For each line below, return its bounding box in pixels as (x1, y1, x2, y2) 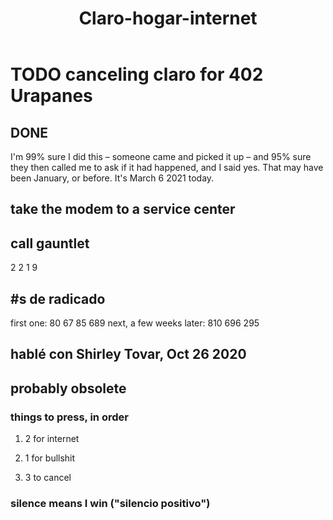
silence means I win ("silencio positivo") (10, 497, 211, 511)
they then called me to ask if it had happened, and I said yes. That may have (10, 162, 324, 173)
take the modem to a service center (10, 201, 236, 218)
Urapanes (10, 85, 93, 107)
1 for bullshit (24, 452, 76, 464)
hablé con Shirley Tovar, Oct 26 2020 (10, 346, 247, 363)
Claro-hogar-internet (78, 7, 258, 30)
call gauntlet (10, 235, 90, 252)
